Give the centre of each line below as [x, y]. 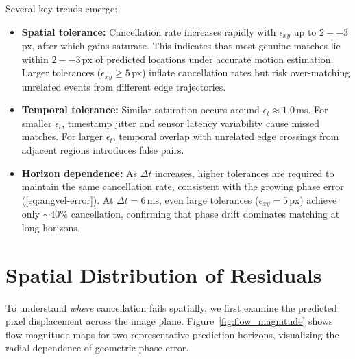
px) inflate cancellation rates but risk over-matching [241, 72]
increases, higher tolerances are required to [245, 173]
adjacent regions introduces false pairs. [103, 150]
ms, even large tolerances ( [203, 199]
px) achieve [313, 199]
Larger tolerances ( [61, 72]
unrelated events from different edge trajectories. [124, 86]
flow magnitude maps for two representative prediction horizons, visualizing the [172, 334]
